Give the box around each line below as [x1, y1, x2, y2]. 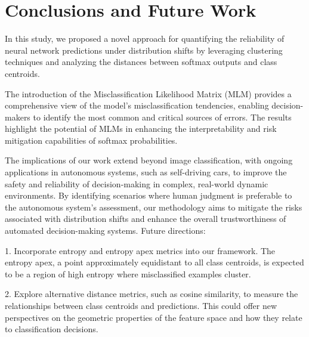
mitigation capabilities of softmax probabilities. [5, 134, 178, 146]
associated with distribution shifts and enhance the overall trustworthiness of [5, 212, 286, 225]
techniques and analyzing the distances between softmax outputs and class [5, 55, 277, 68]
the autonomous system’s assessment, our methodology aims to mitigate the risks [5, 200, 302, 213]
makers [5, 110, 30, 123]
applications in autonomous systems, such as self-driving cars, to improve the [5, 166, 287, 178]
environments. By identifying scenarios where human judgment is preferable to [5, 189, 292, 202]
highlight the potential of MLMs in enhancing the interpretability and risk [5, 122, 277, 135]
